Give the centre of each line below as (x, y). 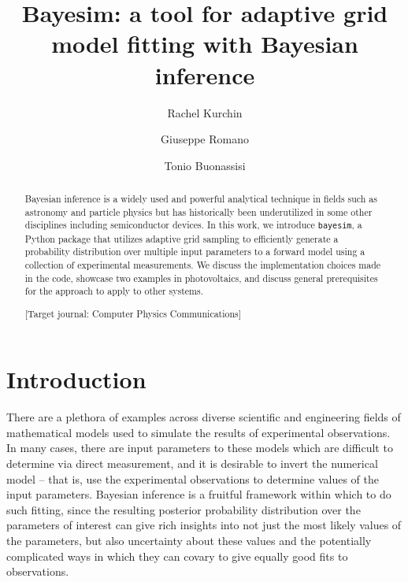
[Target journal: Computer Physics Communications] (133, 313)
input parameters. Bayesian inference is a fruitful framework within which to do (199, 494)
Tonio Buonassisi (205, 165)
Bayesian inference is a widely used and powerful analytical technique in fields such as (201, 199)
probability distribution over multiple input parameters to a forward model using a (195, 252)
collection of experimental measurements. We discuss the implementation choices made (203, 264)
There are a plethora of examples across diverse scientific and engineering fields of (204, 417)
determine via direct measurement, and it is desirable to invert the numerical (192, 463)
